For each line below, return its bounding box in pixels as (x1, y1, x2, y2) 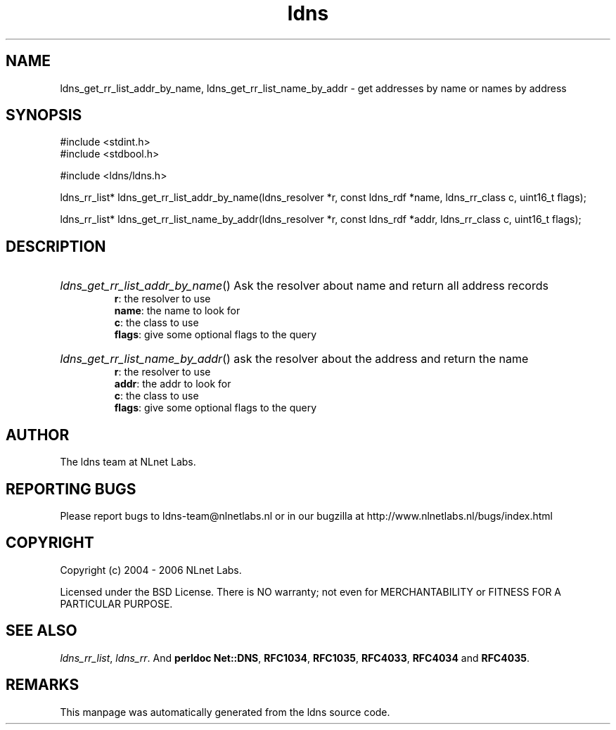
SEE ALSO (6, 622, 77, 640)
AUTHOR (6, 425, 70, 444)
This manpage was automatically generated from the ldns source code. (60, 705, 390, 718)
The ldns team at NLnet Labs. (60, 456, 196, 468)
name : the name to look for (114, 305, 240, 317)
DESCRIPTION (6, 237, 106, 255)
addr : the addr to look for (114, 378, 231, 390)
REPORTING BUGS (6, 480, 136, 498)
